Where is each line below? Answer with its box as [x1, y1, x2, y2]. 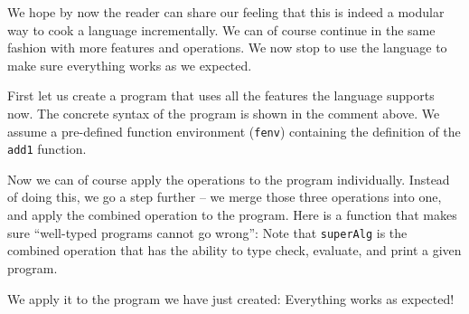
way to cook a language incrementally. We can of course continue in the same [7, 20, 436, 39]
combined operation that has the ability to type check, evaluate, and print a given [7, 241, 462, 260]
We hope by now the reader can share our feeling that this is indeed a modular [7, 3, 445, 21]
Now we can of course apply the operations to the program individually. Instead [7, 169, 450, 188]
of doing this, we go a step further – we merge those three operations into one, [7, 187, 442, 206]
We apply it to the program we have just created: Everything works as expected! [7, 289, 455, 308]
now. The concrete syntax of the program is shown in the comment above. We [7, 103, 440, 122]
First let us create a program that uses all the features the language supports [7, 86, 435, 105]
